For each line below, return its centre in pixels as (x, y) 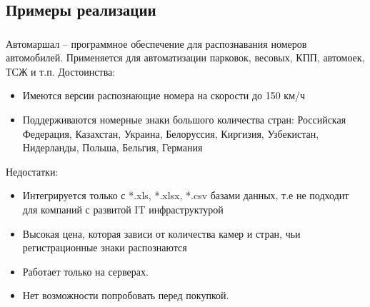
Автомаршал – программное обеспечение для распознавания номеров (156, 43)
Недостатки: (32, 171)
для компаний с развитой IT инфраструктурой (123, 210)
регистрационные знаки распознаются (105, 247)
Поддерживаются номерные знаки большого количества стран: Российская (184, 120)
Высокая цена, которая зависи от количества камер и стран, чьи (161, 233)
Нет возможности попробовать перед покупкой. (126, 295)
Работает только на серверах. (85, 271)
